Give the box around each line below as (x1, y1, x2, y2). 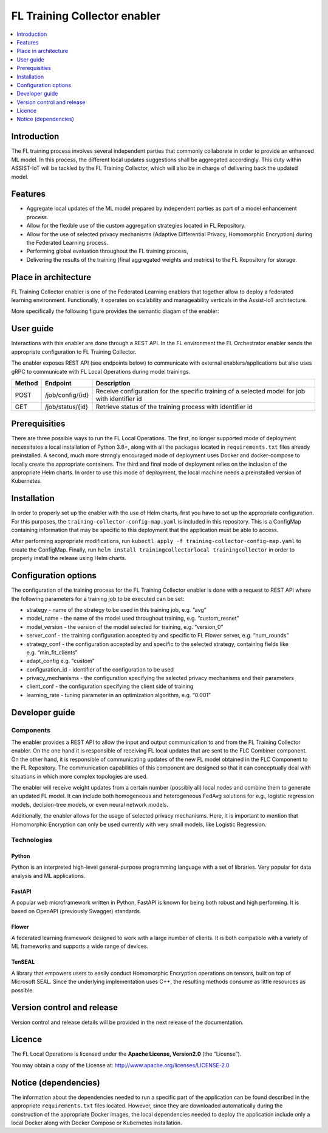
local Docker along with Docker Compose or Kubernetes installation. (11, 1119, 182, 1126)
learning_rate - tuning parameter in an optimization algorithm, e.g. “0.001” (26, 691, 211, 698)
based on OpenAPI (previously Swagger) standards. (11, 907, 142, 914)
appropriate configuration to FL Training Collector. (11, 348, 137, 356)
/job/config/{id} (44, 390, 89, 399)
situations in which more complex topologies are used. (11, 773, 148, 780)
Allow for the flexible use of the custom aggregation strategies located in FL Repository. (26, 222, 246, 230)
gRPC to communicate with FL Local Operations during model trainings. (11, 368, 191, 375)
